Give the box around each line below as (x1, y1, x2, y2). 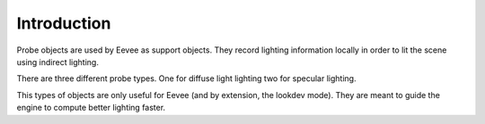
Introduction (16, 13, 111, 33)
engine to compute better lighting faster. (16, 103, 166, 113)
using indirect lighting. (16, 56, 99, 67)
